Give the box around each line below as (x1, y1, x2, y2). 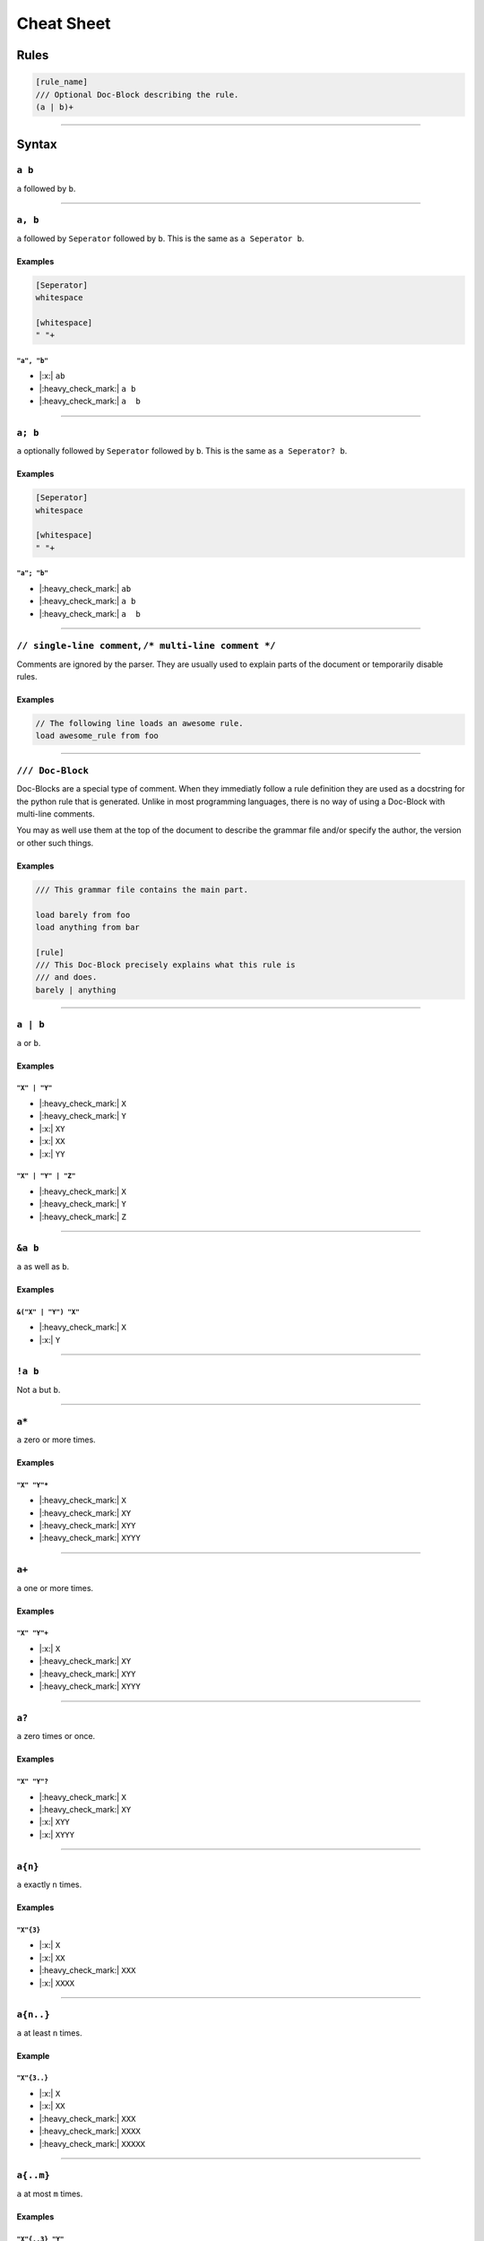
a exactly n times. (16, 1879, 82, 1890)
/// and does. (35, 973, 98, 982)
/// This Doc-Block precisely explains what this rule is (35, 960, 296, 970)
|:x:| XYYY (39, 1829, 75, 1839)
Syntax (16, 137, 57, 152)
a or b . (16, 1037, 41, 1048)
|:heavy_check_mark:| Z (39, 1211, 127, 1222)
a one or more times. (16, 1582, 94, 1593)
